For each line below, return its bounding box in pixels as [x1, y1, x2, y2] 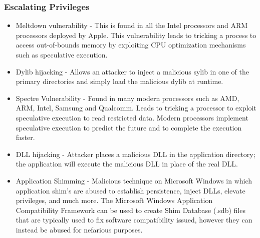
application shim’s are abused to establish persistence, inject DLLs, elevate [16, 185, 245, 195]
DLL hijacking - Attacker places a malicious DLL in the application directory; [16, 148, 255, 159]
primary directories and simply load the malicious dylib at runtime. [16, 76, 223, 86]
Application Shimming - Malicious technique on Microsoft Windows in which [16, 175, 252, 185]
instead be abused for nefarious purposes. [16, 224, 143, 234]
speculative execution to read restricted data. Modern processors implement [16, 112, 248, 122]
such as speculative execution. [16, 49, 108, 59]
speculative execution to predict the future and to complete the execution [16, 122, 242, 132]
